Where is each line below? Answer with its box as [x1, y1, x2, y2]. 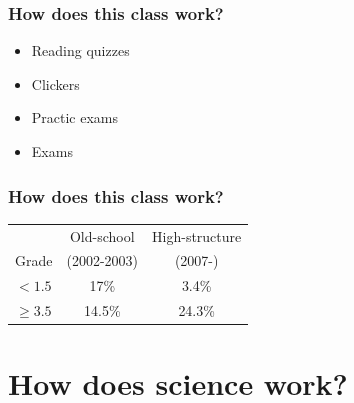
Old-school [69, 225, 135, 246]
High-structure [152, 225, 242, 246]
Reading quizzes [31, 40, 130, 61]
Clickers [31, 73, 80, 94]
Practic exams [31, 107, 119, 128]
